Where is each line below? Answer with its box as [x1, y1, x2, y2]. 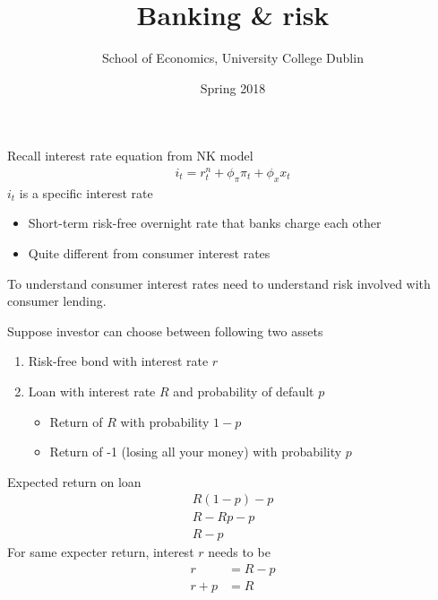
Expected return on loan [7, 472, 142, 491]
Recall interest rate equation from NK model [7, 146, 253, 165]
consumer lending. [7, 291, 107, 310]
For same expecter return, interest [7, 543, 194, 561]
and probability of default [173, 381, 314, 400]
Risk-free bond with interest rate [28, 352, 209, 370]
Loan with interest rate [28, 381, 156, 400]
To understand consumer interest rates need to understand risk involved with [7, 274, 431, 292]
